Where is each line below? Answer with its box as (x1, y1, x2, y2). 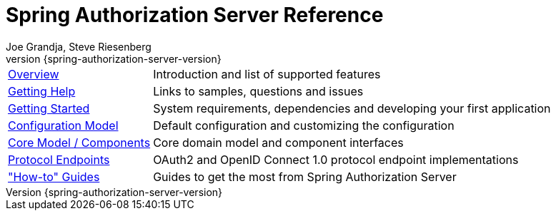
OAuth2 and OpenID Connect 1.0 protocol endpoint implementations (153, 152, 519, 167)
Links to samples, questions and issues (153, 83, 364, 98)
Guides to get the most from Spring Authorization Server (153, 169, 457, 184)
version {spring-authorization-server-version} (6, 52, 222, 65)
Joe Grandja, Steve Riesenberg (6, 40, 152, 53)
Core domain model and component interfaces (153, 135, 404, 150)
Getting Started (8, 101, 90, 115)
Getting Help (8, 83, 76, 98)
